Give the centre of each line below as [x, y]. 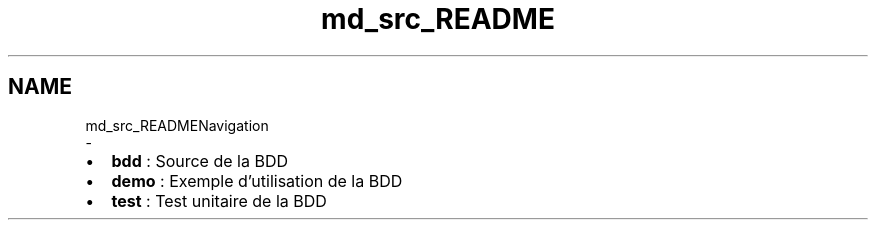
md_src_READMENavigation [177, 125]
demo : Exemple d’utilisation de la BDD [257, 180]
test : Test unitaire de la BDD [219, 200]
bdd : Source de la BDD [199, 160]
